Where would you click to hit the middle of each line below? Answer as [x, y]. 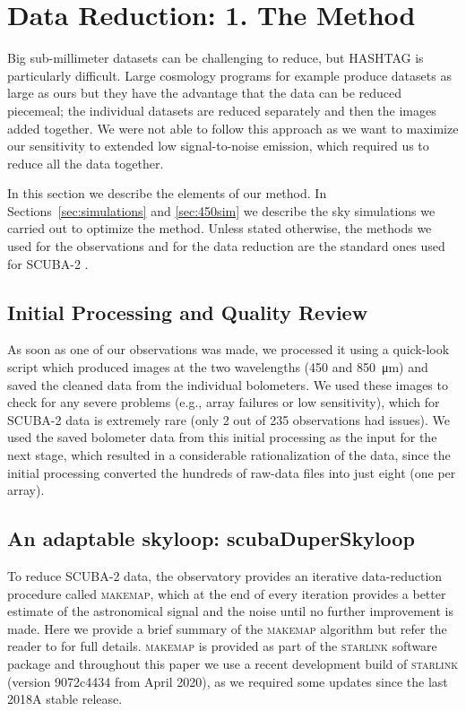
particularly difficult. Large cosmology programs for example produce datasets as [229, 75]
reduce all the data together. [86, 163]
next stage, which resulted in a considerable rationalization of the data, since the [229, 455]
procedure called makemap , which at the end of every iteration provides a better [227, 593]
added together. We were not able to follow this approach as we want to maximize [233, 128]
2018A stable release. [65, 699]
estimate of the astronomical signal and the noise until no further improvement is [230, 611]
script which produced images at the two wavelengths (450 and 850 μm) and [218, 367]
